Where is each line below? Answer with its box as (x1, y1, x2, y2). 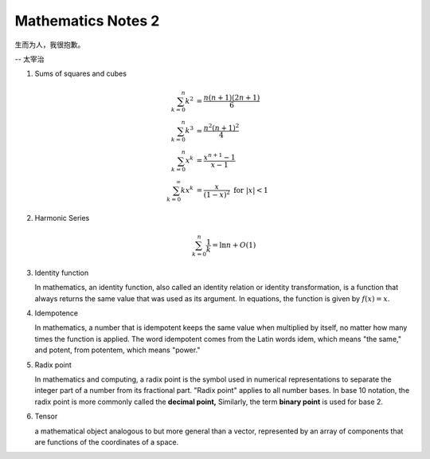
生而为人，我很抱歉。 (14, 40, 85, 49)
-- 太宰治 (14, 54, 45, 64)
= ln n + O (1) (212, 241, 256, 250)
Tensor (34, 411, 58, 422)
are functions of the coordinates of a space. (34, 437, 179, 446)
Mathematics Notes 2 (14, 12, 160, 29)
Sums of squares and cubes (34, 69, 127, 79)
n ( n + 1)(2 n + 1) (203, 92, 260, 102)
